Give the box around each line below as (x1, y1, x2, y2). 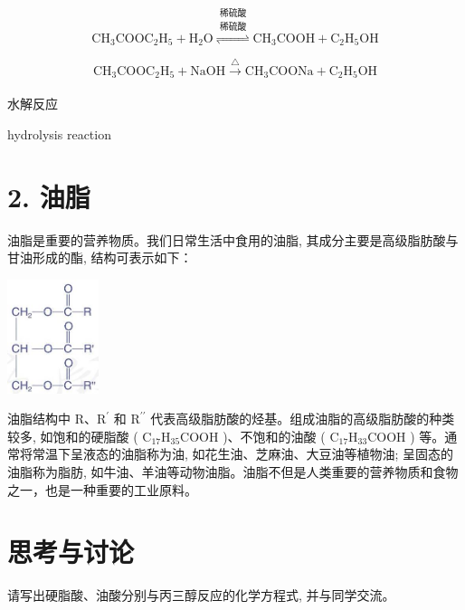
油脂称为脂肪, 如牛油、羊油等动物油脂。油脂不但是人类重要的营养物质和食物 (7, 462, 459, 481)
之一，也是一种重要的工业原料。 (7, 480, 197, 499)
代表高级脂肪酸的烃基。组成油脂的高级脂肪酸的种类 (150, 409, 455, 428)
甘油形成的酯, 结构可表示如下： (7, 248, 193, 267)
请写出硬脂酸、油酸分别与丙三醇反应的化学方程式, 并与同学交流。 (7, 586, 395, 605)
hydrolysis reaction (7, 124, 111, 143)
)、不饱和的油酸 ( (223, 426, 326, 445)
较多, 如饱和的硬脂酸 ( (7, 426, 138, 445)
